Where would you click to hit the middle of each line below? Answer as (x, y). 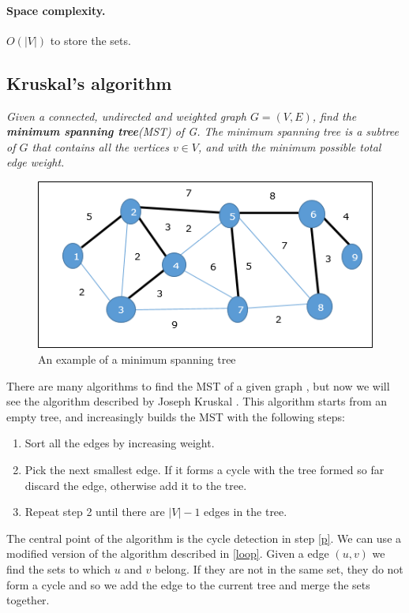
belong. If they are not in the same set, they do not (279, 569)
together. (28, 600)
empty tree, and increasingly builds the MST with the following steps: (176, 416)
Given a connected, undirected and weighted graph (126, 116)
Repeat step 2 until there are (95, 512)
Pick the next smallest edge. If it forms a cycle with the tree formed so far (204, 470)
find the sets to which (58, 569)
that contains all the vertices (100, 146)
